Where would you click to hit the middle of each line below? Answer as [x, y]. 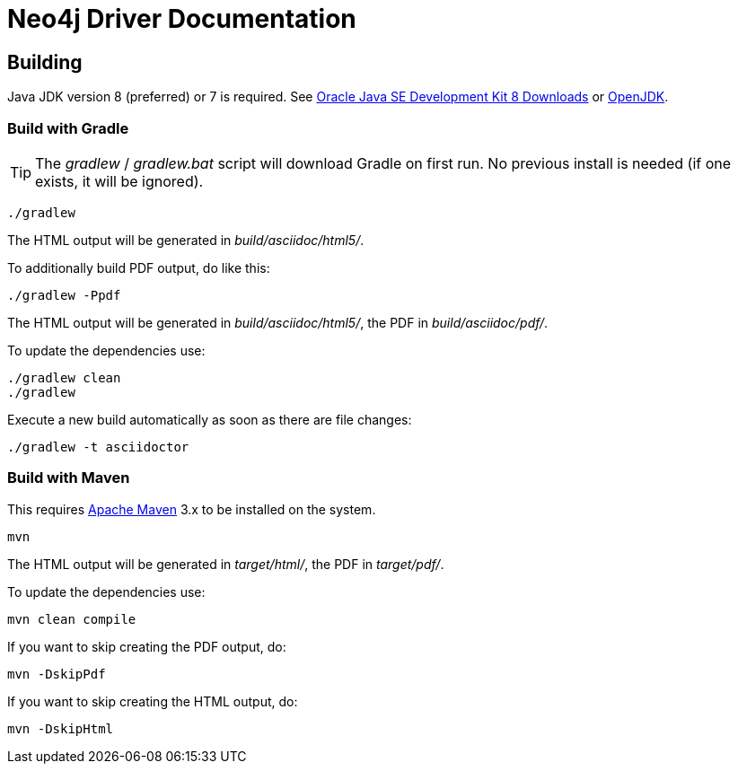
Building [45, 62]
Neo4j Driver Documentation [182, 19]
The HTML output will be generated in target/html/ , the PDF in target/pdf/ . [226, 564]
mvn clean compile [72, 619]
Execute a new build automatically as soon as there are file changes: [210, 419]
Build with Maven [69, 478]
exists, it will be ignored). [119, 181]
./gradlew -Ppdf [64, 295]
